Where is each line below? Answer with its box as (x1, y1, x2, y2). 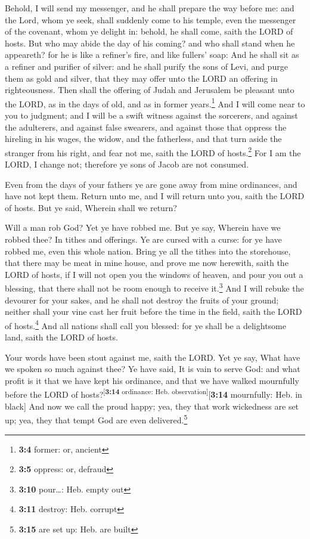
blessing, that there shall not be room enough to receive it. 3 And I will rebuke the (5, 280, 304, 295)
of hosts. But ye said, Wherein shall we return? (5, 201, 177, 213)
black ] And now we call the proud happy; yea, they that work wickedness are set (5, 399, 299, 412)
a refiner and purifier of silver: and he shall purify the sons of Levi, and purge (5, 60, 288, 72)
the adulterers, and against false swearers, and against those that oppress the (5, 120, 287, 133)
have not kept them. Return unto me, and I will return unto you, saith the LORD (5, 190, 305, 202)
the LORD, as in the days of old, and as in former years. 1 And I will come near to (5, 95, 305, 110)
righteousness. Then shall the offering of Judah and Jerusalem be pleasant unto (5, 83, 294, 96)
